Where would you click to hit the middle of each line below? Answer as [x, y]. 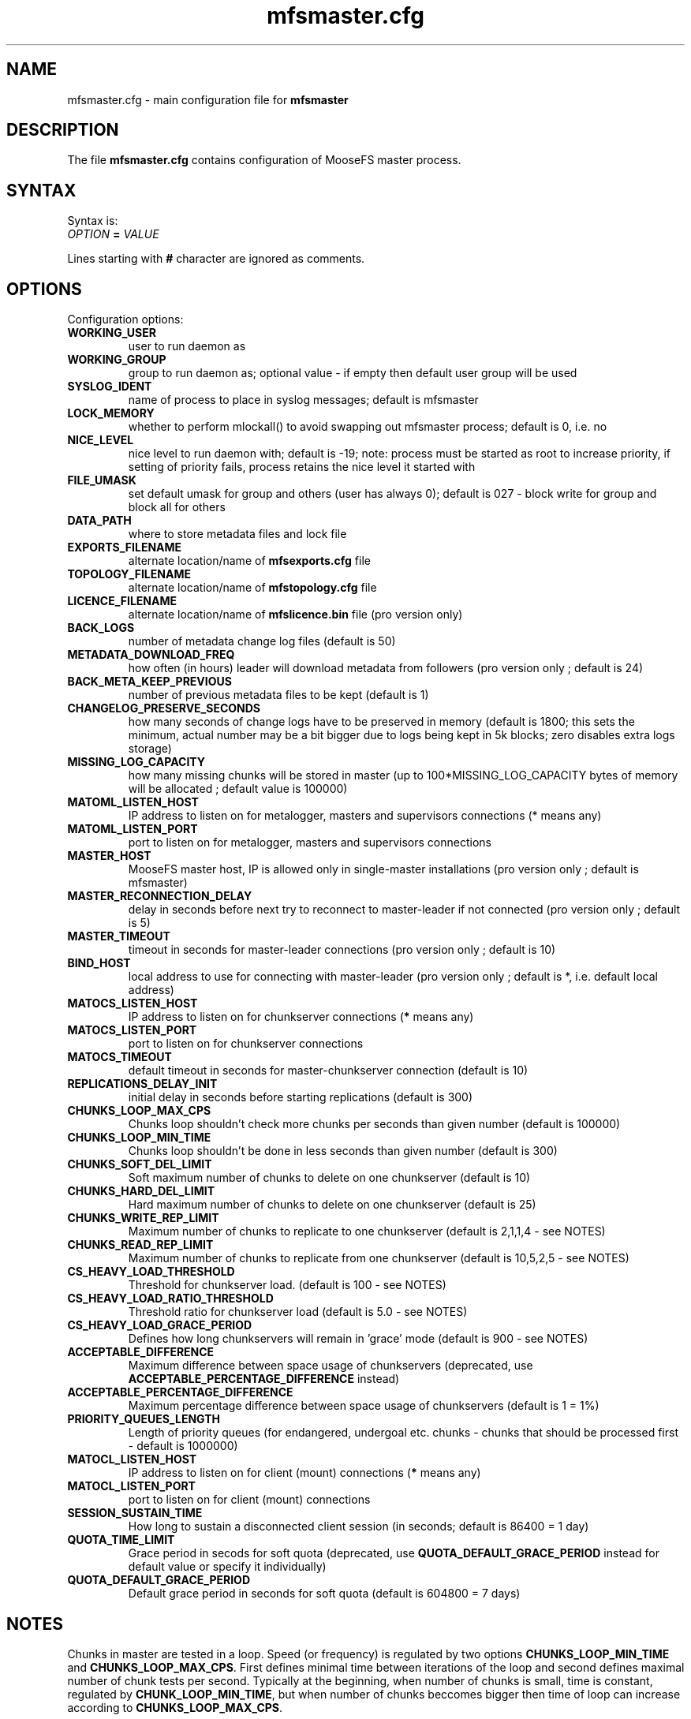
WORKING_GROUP [117, 360]
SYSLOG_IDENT [110, 387]
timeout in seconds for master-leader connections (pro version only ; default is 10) [342, 950]
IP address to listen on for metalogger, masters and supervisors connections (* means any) [365, 816]
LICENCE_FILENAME [122, 601]
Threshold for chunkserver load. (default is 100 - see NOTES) [287, 1285]
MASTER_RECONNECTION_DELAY [160, 896]
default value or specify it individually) [227, 1567]
